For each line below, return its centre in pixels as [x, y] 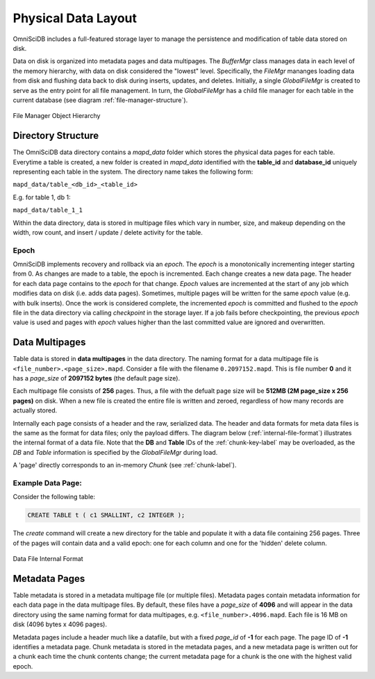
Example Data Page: [48, 483]
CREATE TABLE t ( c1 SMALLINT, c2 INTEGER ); [106, 515]
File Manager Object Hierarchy [57, 116]
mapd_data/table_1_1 [48, 210]
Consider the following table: [54, 497]
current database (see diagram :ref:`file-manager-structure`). [100, 100]
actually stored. [35, 410]
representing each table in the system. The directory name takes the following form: [133, 171]
